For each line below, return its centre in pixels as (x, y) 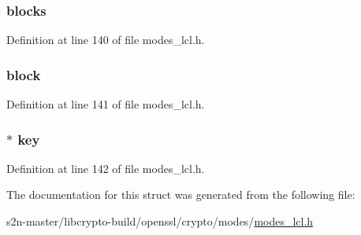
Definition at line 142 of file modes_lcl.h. (106, 168)
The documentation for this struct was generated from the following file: (181, 195)
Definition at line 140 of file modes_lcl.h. (106, 40)
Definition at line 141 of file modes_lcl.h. (106, 104)
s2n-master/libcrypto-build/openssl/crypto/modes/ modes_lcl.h (160, 221)
